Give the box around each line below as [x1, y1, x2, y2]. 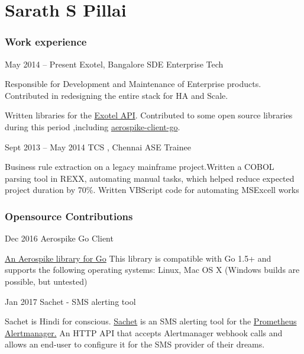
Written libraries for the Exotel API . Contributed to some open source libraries [5, 109, 293, 121]
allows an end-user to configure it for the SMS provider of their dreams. [5, 338, 265, 350]
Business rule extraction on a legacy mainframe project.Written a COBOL [5, 160, 274, 173]
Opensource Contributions [5, 208, 133, 223]
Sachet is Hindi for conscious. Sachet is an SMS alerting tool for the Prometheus [5, 315, 297, 327]
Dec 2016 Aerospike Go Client [5, 232, 114, 244]
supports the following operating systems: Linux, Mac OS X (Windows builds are [5, 263, 300, 276]
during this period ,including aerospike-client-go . [5, 120, 180, 133]
